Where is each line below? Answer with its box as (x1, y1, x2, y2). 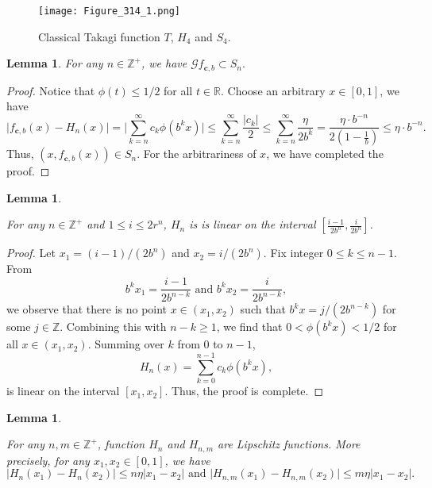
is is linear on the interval (189, 216, 316, 232)
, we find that (216, 318, 283, 335)
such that (240, 301, 286, 317)
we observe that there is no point (6, 301, 168, 317)
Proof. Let (6, 244, 56, 261)
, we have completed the (266, 145, 384, 162)
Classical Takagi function (38, 28, 160, 44)
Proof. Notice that (6, 82, 95, 98)
